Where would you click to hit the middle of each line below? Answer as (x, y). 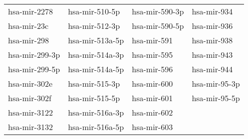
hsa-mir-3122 (30, 112)
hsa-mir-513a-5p (96, 40)
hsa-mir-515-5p (94, 98)
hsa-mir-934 (212, 11)
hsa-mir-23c (28, 26)
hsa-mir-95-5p (216, 98)
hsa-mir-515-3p (94, 83)
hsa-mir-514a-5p (96, 69)
